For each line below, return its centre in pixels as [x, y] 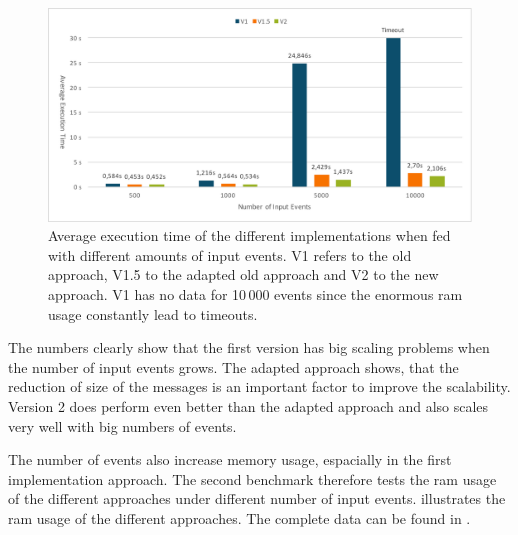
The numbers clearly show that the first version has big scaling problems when [249, 347]
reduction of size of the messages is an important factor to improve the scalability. [259, 386]
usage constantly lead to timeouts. [153, 313]
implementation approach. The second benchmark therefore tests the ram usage [252, 478]
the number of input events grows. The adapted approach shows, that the [233, 366]
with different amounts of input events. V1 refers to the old [230, 254]
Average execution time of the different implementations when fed [249, 235]
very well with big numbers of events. [122, 425]
